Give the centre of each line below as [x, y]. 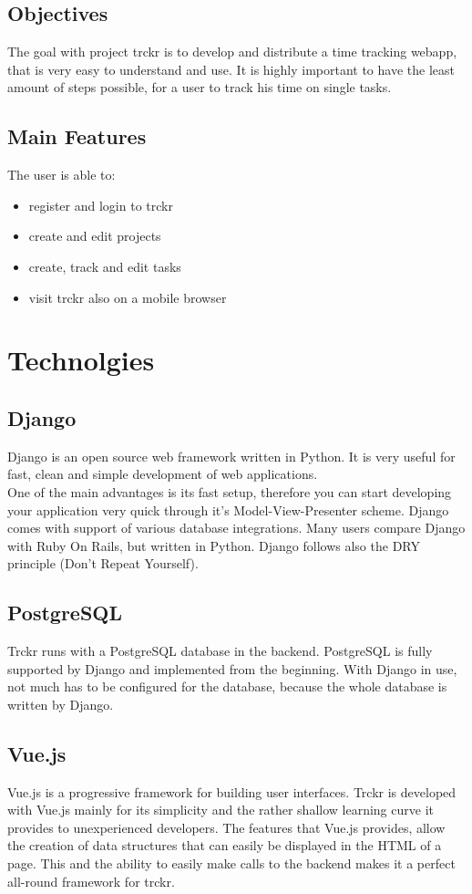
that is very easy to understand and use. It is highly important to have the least [231, 69]
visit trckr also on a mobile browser [128, 297]
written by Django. [61, 704]
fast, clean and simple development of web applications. [163, 474]
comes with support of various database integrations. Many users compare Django [236, 528]
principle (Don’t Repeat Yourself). [103, 563]
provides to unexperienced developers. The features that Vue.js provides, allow [226, 827]
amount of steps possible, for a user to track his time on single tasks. [200, 87]
